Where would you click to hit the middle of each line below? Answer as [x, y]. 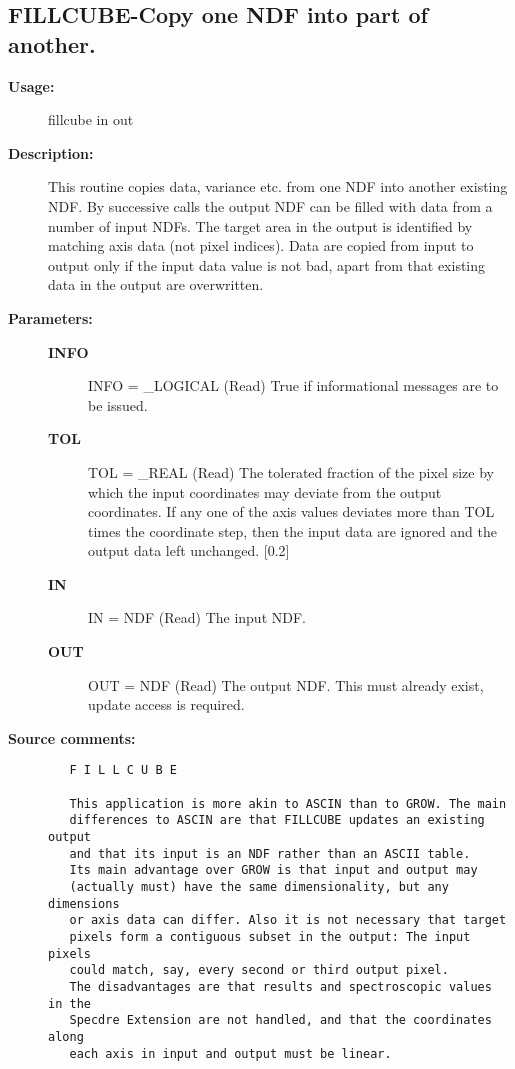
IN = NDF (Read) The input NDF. [197, 617]
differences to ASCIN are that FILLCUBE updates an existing [277, 820]
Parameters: [50, 317]
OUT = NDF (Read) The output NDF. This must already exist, [286, 684]
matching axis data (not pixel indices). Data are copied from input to [261, 245]
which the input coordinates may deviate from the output [265, 491]
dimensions [84, 903]
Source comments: [72, 737]
